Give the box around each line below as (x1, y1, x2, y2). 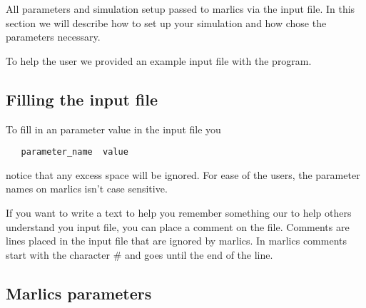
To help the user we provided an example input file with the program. (6, 53, 312, 68)
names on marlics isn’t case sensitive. (6, 181, 168, 196)
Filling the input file (6, 88, 158, 110)
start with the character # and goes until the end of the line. (6, 247, 273, 262)
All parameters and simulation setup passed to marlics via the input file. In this (6, 1, 355, 16)
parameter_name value (21, 147, 128, 158)
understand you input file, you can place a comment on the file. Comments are (6, 219, 350, 234)
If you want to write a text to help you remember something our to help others (6, 205, 352, 220)
